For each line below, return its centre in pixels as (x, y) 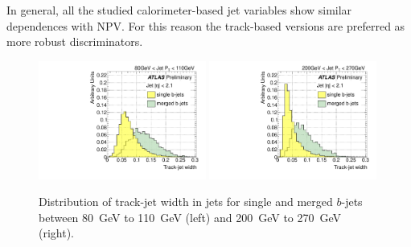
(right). (57, 233)
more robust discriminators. (75, 41)
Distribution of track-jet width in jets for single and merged (186, 202)
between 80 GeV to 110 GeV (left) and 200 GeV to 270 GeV (190, 217)
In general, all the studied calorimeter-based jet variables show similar (179, 10)
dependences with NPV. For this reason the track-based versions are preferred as (206, 25)
